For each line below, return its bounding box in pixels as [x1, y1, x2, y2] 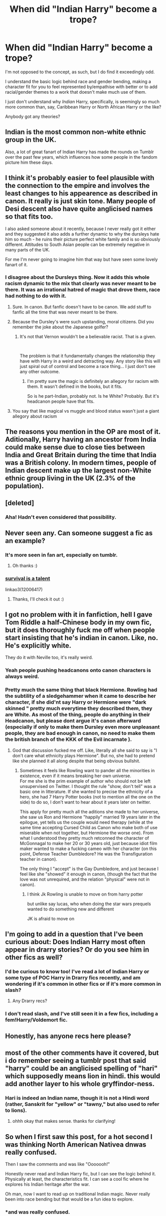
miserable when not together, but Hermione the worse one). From [19, 830, 154, 836]
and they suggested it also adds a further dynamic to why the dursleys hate [5, 231, 160, 237]
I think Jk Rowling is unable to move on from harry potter [27, 891, 143, 897]
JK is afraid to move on [27, 915, 75, 921]
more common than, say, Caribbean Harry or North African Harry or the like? [5, 104, 162, 110]
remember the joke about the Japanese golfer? [12, 324, 109, 330]
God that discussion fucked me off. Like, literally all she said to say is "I [12, 747, 158, 753]
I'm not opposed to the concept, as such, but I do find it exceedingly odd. [5, 68, 155, 75]
